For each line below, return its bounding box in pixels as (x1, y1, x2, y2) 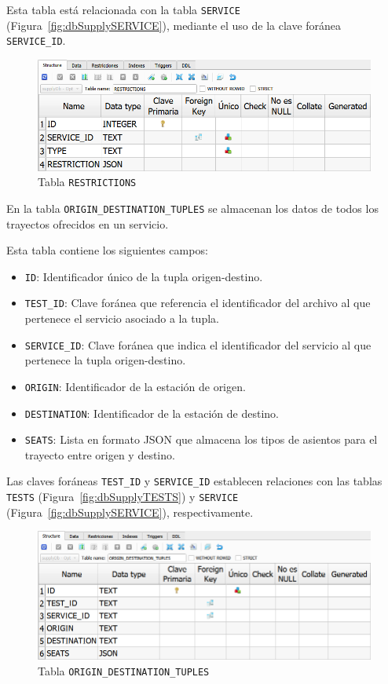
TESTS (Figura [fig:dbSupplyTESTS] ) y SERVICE (6, 488, 239, 505)
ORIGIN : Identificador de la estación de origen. (24, 378, 246, 394)
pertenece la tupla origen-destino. (24, 352, 186, 368)
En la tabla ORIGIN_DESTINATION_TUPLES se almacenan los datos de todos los (6, 199, 379, 216)
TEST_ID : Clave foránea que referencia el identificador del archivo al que (24, 294, 371, 311)
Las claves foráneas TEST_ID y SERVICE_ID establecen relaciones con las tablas (6, 473, 383, 489)
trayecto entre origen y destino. (24, 446, 175, 463)
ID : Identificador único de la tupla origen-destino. (24, 268, 263, 284)
